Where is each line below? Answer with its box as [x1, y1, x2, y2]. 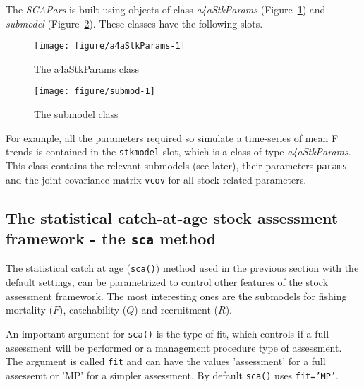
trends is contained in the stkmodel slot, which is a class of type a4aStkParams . [6, 144, 351, 159]
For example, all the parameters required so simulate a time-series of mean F [6, 130, 339, 145]
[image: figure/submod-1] [34, 86, 155, 97]
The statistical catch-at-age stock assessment [6, 206, 339, 228]
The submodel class [34, 107, 119, 121]
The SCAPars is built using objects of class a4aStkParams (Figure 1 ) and [6, 2, 326, 16]
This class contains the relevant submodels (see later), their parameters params [6, 157, 347, 172]
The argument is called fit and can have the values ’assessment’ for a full [6, 354, 326, 369]
